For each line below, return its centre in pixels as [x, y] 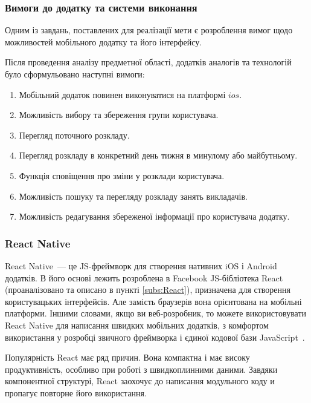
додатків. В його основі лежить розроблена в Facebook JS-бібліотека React [144, 277]
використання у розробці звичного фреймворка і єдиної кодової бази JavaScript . [155, 337]
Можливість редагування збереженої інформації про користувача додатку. [154, 216]
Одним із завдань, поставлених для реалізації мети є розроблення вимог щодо [149, 30]
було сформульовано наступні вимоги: [75, 74]
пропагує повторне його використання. [76, 392]
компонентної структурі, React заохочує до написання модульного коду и [140, 381]
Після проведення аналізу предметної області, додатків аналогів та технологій [148, 62]
